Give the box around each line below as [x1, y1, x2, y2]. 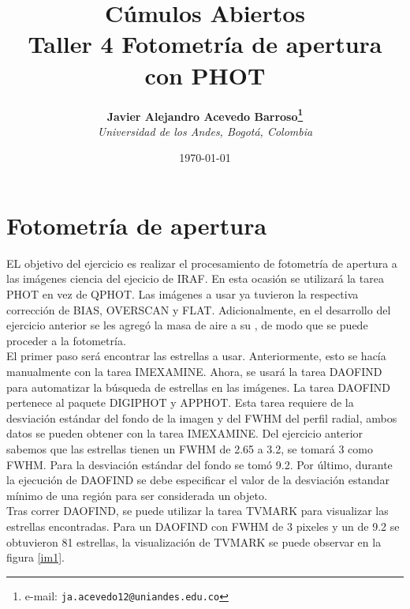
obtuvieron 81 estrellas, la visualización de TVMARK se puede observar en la [6, 533, 382, 550]
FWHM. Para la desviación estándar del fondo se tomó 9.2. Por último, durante [6, 456, 393, 472]
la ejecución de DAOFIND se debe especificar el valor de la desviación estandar [6, 472, 389, 488]
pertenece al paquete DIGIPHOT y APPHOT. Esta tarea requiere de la [6, 394, 354, 411]
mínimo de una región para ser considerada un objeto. [6, 487, 267, 503]
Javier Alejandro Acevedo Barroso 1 [106, 105, 304, 124]
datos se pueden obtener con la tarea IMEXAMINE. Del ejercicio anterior [6, 425, 363, 442]
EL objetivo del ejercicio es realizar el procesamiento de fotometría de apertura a [6, 254, 397, 271]
